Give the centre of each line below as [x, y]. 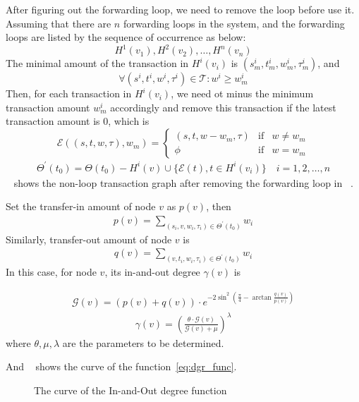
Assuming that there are [59, 23]
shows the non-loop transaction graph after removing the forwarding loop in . [183, 182]
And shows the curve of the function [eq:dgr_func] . [121, 366]
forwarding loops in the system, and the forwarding [234, 23]
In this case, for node [51, 272]
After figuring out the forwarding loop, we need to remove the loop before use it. [180, 9]
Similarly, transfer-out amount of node [89, 239]
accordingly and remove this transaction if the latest [223, 107]
